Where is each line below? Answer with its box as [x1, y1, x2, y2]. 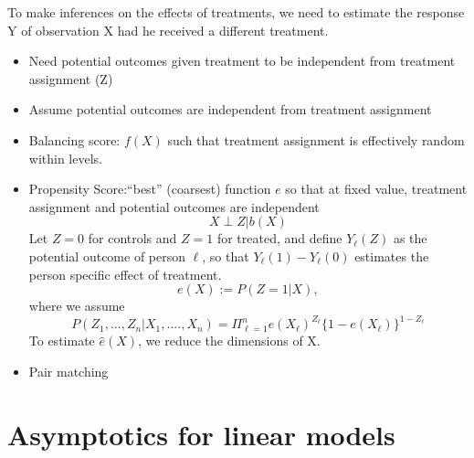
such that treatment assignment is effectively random [167, 130, 465, 149]
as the [393, 229, 427, 248]
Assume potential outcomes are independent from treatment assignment [28, 100, 432, 119]
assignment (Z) [28, 69, 113, 88]
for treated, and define [216, 229, 342, 248]
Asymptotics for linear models [7, 415, 395, 453]
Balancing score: [28, 130, 121, 149]
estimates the [354, 246, 429, 265]
